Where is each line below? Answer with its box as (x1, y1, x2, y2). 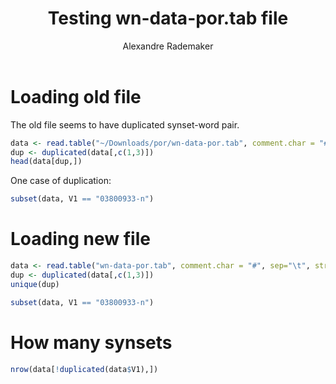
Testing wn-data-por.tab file (47, 7, 289, 30)
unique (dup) (10, 279, 60, 289)
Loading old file (10, 85, 142, 108)
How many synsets (10, 331, 173, 354)
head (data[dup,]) (10, 157, 83, 167)
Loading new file (10, 228, 151, 251)
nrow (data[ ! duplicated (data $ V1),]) (10, 364, 159, 374)
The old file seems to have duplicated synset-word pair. (10, 118, 240, 131)
